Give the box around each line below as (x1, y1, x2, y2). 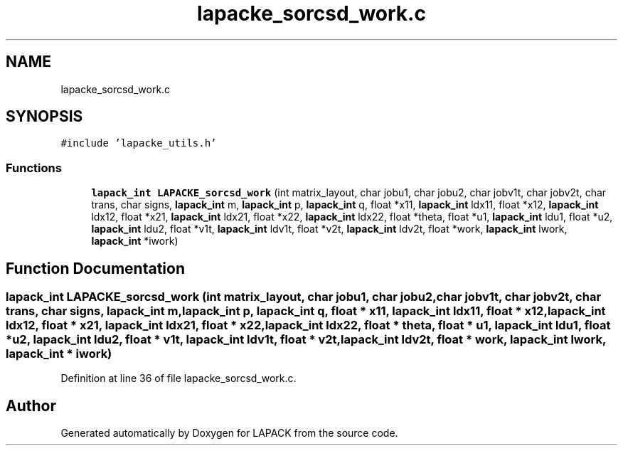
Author (6, 396, 56, 415)
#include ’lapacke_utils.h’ (60, 137, 217, 149)
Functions (6, 160, 62, 175)
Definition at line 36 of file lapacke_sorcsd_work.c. (60, 372, 297, 385)
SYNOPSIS (6, 107, 83, 126)
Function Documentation (6, 259, 185, 277)
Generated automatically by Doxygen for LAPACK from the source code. (60, 427, 398, 440)
